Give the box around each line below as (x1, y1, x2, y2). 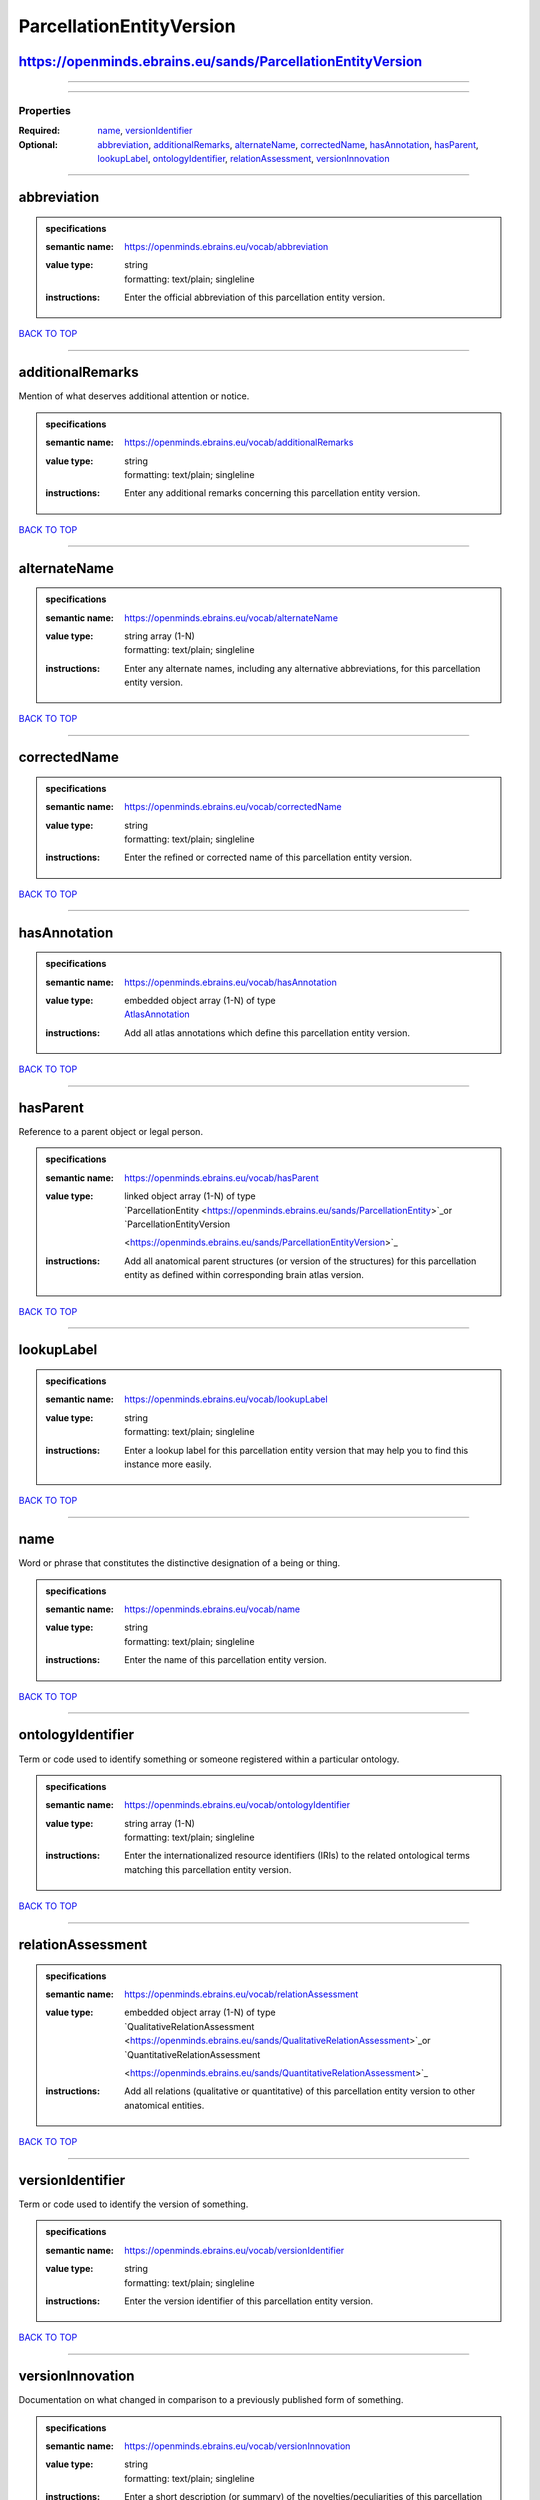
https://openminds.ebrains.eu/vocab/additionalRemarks (124, 436, 354, 449)
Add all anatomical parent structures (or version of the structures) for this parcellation (124, 1255, 477, 1267)
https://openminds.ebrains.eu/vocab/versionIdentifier (124, 2244, 345, 2256)
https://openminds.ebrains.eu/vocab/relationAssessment (124, 1988, 359, 2000)
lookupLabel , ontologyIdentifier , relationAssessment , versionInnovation (97, 153, 390, 165)
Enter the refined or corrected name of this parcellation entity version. (124, 851, 413, 864)
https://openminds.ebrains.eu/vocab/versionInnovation (124, 2440, 351, 2452)
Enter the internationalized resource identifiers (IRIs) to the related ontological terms (124, 1850, 470, 1862)
